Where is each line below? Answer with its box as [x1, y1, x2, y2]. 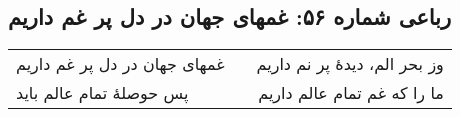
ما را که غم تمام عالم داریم [258, 81, 444, 105]
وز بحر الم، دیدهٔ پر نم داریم [256, 52, 444, 76]
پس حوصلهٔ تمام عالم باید [16, 81, 189, 105]
